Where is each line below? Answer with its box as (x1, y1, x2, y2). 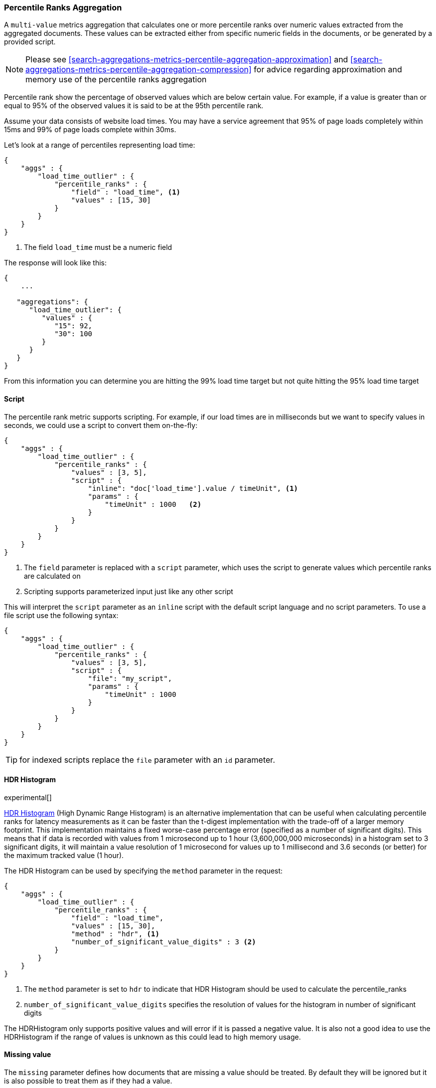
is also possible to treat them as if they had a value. (4, 1077, 172, 1086)
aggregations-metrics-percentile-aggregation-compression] (25, 64, 252, 75)
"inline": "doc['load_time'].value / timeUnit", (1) (88, 484, 298, 492)
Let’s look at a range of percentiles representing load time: (4, 141, 195, 150)
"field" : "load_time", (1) (71, 188, 181, 197)
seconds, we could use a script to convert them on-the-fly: (4, 421, 198, 430)
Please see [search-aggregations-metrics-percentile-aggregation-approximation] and (25, 54, 348, 65)
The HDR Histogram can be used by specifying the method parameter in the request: (4, 866, 283, 875)
